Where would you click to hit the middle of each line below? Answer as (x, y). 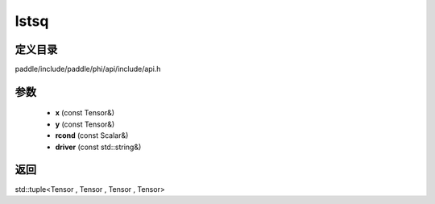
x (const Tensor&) (85, 113)
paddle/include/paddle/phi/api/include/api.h (88, 69)
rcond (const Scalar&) (92, 135)
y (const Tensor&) (85, 124)
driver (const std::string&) (98, 147)
